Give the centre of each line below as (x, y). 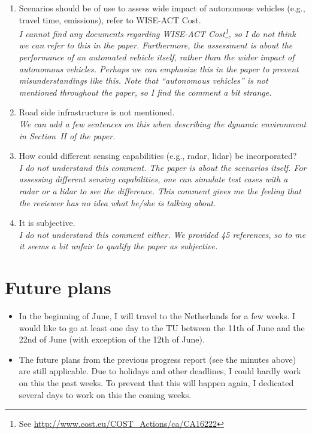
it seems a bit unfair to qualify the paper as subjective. (118, 246)
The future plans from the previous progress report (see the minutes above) (157, 359)
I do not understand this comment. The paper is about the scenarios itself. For (163, 167)
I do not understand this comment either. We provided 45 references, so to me (162, 234)
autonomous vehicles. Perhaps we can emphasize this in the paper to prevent (159, 68)
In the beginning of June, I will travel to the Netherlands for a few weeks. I (157, 316)
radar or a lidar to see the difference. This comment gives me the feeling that (160, 190)
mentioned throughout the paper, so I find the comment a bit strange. (145, 92)
